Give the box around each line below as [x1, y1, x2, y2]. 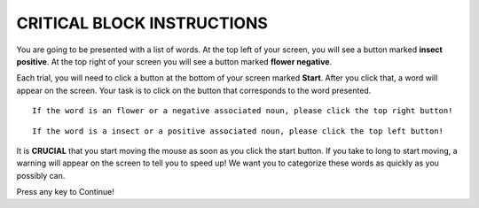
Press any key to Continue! [16, 187, 115, 197]
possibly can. [16, 170, 66, 181]
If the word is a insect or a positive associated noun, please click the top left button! [32, 126, 444, 136]
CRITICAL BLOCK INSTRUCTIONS [16, 13, 268, 33]
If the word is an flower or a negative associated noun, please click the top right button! [32, 106, 453, 116]
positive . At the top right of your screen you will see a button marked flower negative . [16, 56, 333, 66]
